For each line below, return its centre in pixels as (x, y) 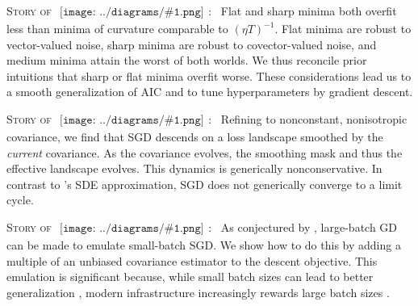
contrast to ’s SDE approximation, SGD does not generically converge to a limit (205, 184)
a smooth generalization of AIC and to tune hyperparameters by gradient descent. (210, 92)
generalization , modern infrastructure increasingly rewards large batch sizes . (198, 292)
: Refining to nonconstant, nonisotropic (308, 118)
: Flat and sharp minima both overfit (303, 10)
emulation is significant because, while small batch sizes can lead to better (190, 277)
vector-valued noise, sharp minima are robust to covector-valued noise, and (192, 44)
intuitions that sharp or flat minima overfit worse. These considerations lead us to (209, 75)
